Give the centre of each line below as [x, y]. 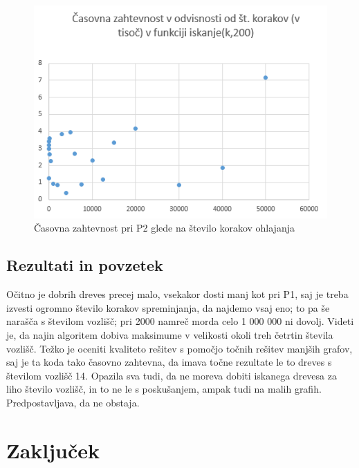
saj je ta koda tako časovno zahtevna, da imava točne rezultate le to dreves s [169, 362]
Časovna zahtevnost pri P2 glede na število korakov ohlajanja [164, 228]
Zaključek [53, 450]
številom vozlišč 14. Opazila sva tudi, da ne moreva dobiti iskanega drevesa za [172, 375]
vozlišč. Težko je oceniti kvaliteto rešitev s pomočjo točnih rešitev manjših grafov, [179, 348]
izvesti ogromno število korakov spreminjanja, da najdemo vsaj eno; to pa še [168, 307]
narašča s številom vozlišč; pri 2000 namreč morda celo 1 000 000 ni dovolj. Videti [180, 321]
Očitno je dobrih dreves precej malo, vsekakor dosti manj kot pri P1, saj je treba [177, 294]
